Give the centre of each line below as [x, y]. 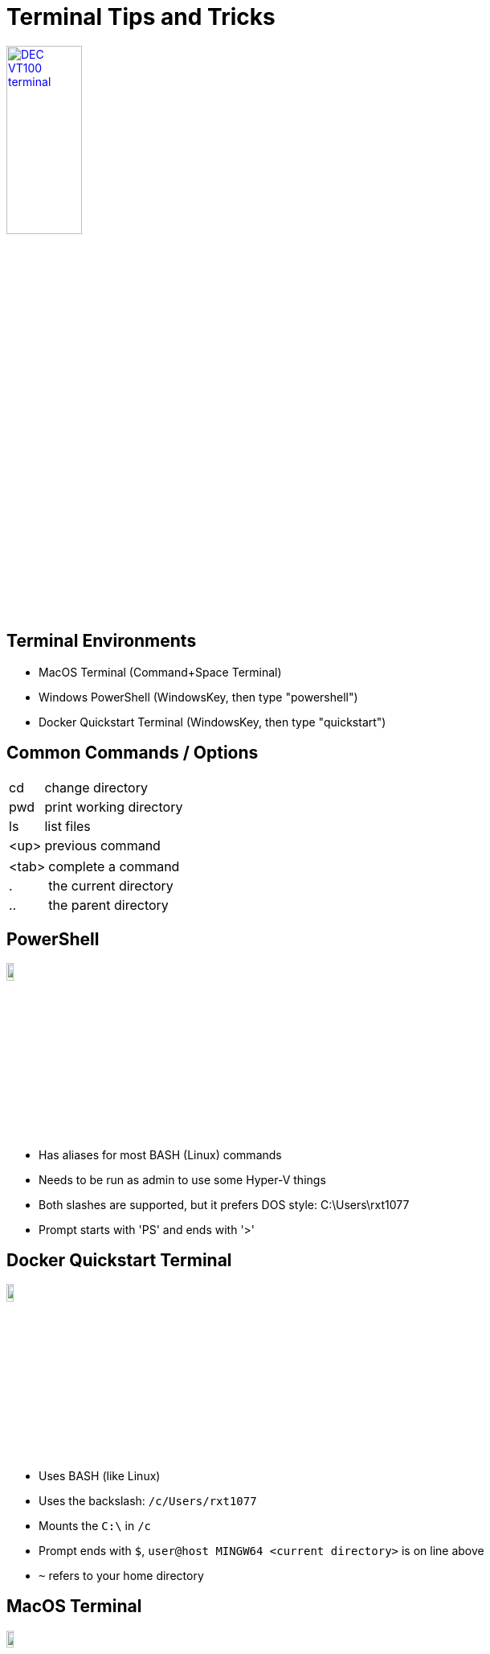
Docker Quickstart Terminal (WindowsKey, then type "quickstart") [212, 722]
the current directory [111, 885]
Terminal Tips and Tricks [141, 17]
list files [67, 826]
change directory [96, 787]
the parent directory [108, 905]
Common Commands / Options [133, 753]
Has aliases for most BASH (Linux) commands [160, 1154]
